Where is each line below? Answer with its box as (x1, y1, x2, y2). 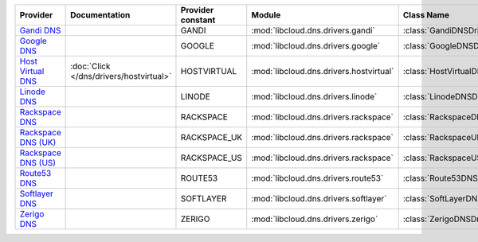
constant (180, 14, 216, 25)
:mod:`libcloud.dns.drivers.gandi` (251, 25, 376, 36)
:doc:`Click (70, 60, 111, 72)
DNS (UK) (19, 137, 57, 147)
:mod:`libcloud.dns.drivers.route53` (251, 173, 384, 183)
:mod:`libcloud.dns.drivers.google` (251, 41, 381, 51)
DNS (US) (19, 158, 56, 168)
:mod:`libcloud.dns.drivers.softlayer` (251, 193, 387, 204)
